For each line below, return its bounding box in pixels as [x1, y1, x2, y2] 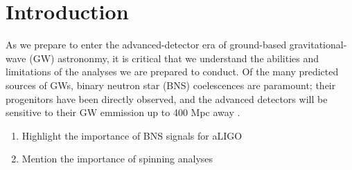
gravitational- [289, 37, 347, 52]
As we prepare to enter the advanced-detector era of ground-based [6, 37, 287, 52]
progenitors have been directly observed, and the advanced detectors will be [6, 91, 328, 106]
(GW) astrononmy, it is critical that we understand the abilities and [29, 50, 319, 65]
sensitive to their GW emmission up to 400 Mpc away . [6, 105, 240, 120]
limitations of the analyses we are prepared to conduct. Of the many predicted [6, 64, 339, 79]
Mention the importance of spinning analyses [21, 151, 213, 166]
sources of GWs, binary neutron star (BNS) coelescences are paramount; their [6, 77, 336, 92]
